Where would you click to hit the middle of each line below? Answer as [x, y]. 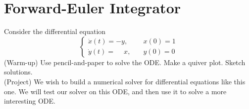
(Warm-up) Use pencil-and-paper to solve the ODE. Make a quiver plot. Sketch [125, 62]
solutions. [18, 72]
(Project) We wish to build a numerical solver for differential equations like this [125, 81]
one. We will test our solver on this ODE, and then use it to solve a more [115, 91]
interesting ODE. [30, 101]
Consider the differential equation [55, 31]
